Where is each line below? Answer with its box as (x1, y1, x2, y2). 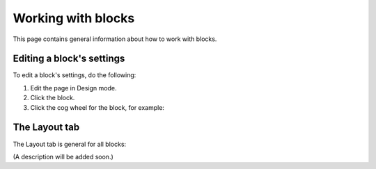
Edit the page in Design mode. (30, 83, 117, 92)
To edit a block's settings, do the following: (13, 71, 136, 79)
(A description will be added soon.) (13, 152, 114, 161)
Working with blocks (13, 10, 135, 26)
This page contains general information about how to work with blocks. (13, 35, 217, 43)
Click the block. (30, 94, 75, 102)
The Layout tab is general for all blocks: (13, 140, 127, 148)
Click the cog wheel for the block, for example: (30, 103, 165, 111)
